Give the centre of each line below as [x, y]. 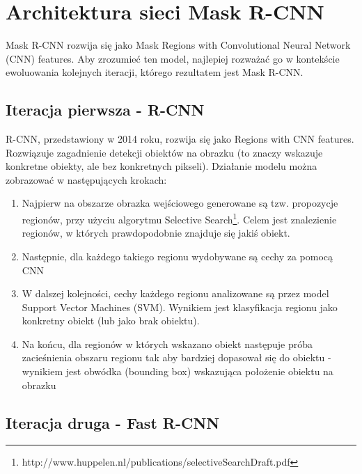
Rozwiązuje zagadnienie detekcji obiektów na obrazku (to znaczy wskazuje [164, 152]
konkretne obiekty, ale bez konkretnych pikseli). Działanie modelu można [162, 166]
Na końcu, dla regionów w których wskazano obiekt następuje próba [167, 343]
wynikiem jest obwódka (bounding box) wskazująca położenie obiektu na [178, 371]
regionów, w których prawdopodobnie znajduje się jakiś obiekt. [156, 233]
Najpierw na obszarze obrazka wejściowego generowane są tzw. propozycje [180, 203]
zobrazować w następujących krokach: [86, 179]
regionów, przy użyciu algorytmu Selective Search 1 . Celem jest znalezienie [179, 218]
